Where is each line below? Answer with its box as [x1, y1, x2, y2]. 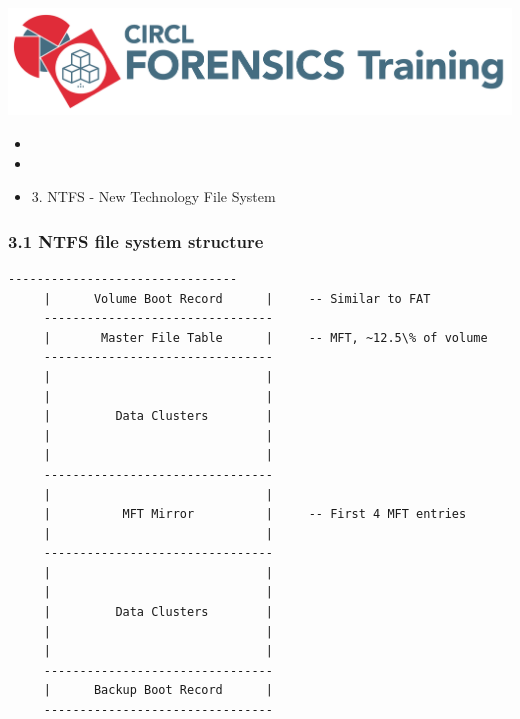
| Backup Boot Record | [43, 683, 273, 698]
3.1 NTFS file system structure [8, 228, 264, 253]
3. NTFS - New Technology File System [31, 186, 276, 207]
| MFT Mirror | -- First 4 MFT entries [43, 507, 467, 522]
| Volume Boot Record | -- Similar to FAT [43, 291, 431, 306]
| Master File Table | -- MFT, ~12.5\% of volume [43, 330, 488, 345]
